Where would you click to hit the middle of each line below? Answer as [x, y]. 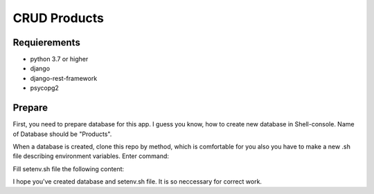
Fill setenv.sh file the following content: [69, 168]
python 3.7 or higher [59, 59]
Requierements [47, 42]
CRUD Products [58, 18]
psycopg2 [44, 88]
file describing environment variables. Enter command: [91, 156]
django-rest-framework [64, 78]
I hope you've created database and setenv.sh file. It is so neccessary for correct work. [137, 182]
